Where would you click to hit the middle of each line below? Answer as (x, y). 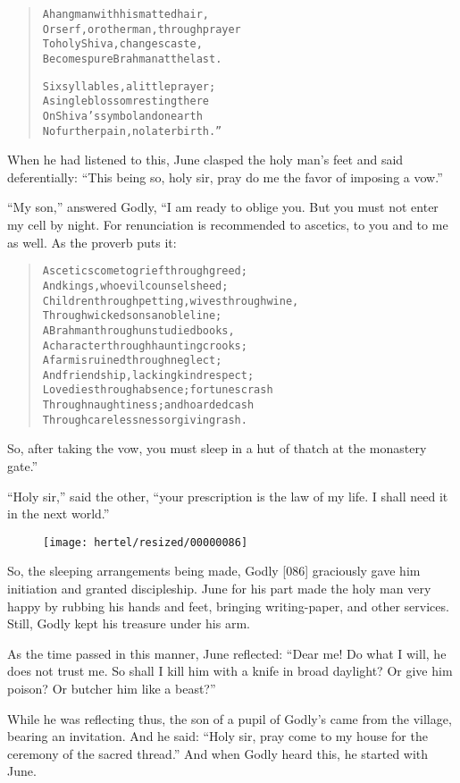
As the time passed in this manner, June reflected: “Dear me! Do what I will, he (227, 653)
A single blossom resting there (125, 101)
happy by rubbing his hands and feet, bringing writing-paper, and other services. (228, 606)
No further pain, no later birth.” (132, 131)
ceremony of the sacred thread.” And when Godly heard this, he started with (218, 753)
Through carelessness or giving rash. (145, 420)
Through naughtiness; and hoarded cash (148, 405)
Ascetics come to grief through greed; (145, 271)
